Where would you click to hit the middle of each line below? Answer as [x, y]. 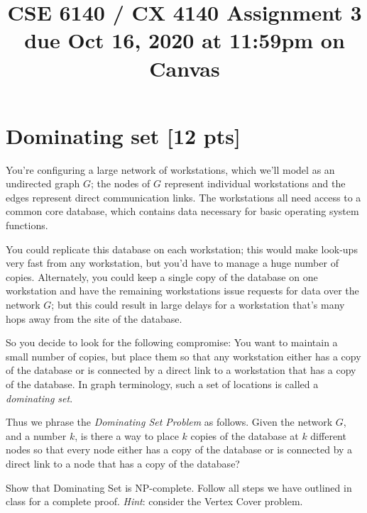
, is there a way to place [127, 435]
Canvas [185, 68]
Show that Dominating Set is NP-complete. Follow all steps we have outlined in [179, 487]
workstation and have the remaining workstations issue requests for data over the [182, 291]
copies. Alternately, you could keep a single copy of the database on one [162, 276]
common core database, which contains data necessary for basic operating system [182, 211]
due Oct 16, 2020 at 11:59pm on [185, 40]
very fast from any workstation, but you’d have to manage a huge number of [172, 263]
